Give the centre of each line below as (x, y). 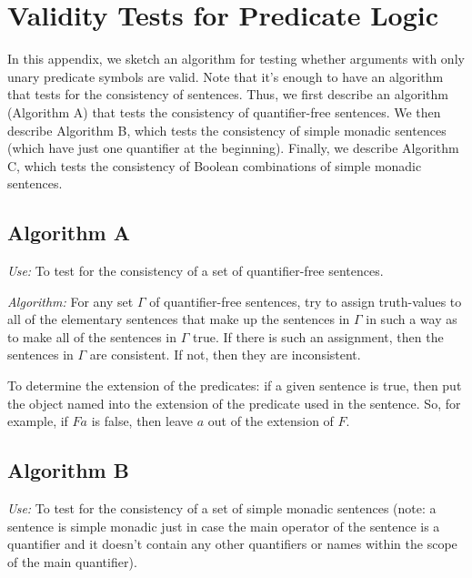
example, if (38, 421)
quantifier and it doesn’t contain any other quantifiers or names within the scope (232, 544)
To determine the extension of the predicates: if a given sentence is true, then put (235, 385)
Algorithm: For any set (70, 301)
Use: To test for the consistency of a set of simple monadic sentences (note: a (222, 508)
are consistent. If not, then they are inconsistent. (225, 355)
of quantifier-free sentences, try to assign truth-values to (306, 301)
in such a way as (412, 319)
